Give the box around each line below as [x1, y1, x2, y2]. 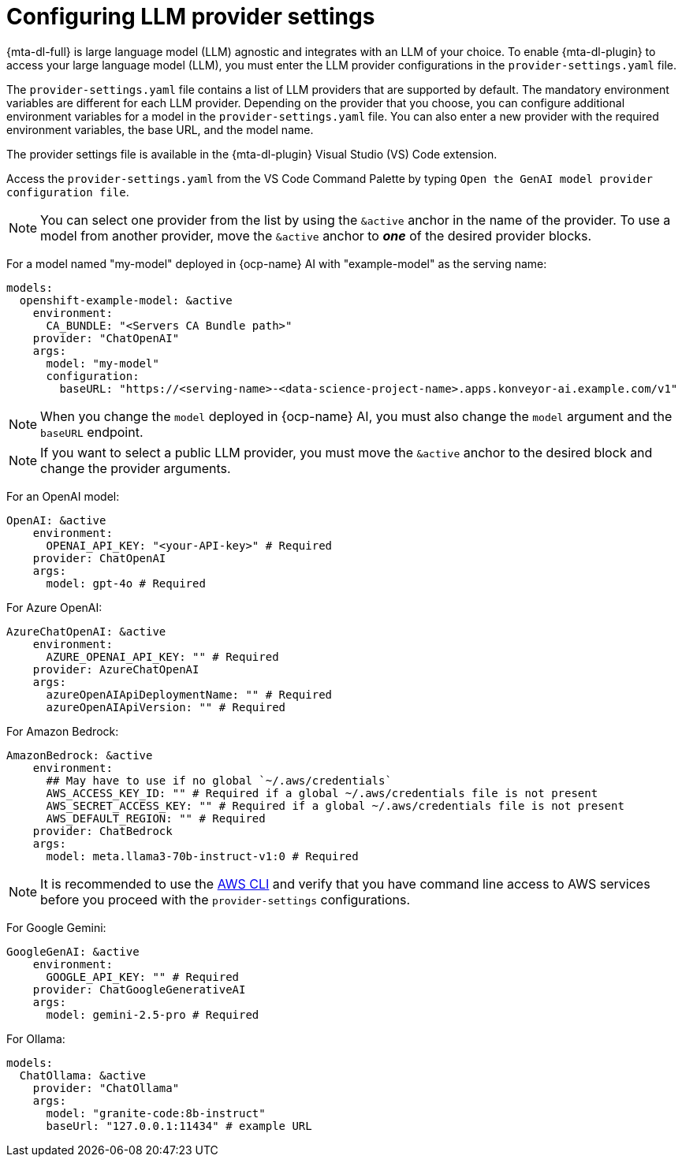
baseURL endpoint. [40, 423, 143, 440]
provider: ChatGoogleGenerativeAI [32, 982, 246, 996]
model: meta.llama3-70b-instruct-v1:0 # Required [46, 849, 359, 863]
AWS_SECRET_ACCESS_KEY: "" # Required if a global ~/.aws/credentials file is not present [46, 799, 624, 812]
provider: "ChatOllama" [32, 1081, 180, 1094]
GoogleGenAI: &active [6, 945, 140, 958]
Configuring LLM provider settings [6, 3, 375, 30]
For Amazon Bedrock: [6, 724, 119, 738]
